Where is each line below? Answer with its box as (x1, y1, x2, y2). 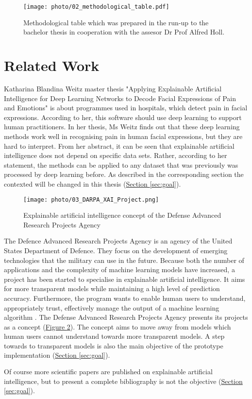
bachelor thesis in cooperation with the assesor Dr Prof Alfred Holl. (23, 27, 225, 37)
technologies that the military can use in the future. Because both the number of (4, 255, 244, 265)
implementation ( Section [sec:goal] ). (4, 350, 110, 360)
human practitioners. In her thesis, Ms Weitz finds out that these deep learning (4, 121, 240, 132)
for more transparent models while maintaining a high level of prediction (4, 283, 220, 294)
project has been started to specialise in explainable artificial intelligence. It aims (4, 274, 245, 284)
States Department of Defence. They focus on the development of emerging (4, 245, 228, 255)
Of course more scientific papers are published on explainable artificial (4, 366, 213, 377)
